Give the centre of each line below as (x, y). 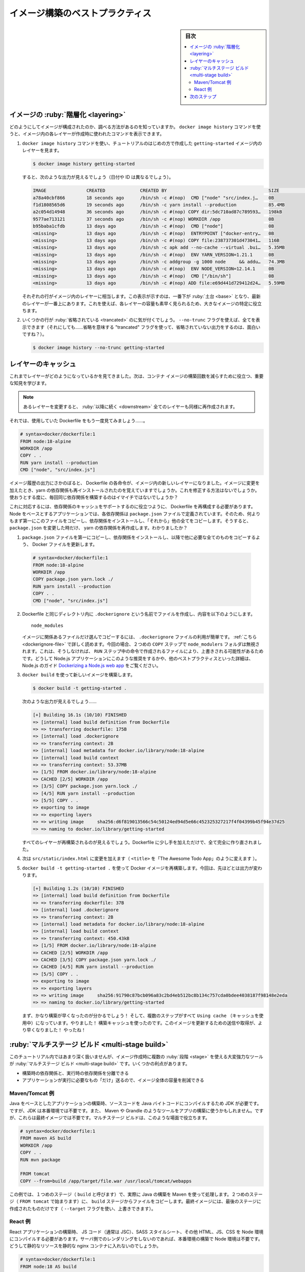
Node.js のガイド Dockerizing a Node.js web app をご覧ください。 (91, 665)
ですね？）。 (34, 334)
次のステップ (203, 96)
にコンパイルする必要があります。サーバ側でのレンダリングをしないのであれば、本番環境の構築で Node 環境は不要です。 (136, 1239)
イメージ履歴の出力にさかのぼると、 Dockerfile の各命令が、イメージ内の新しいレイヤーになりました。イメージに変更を (135, 483)
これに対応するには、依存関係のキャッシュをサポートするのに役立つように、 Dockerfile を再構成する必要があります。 (132, 507)
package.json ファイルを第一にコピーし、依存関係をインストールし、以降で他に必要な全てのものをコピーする (139, 537)
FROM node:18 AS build (48, 1266)
